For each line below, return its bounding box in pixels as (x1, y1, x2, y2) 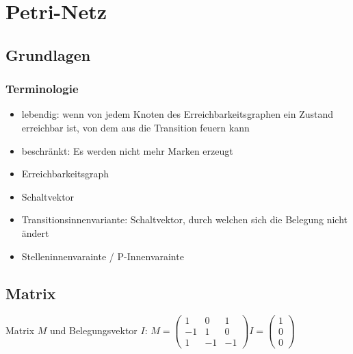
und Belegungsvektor (49, 323, 138, 337)
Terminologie (5, 80, 79, 97)
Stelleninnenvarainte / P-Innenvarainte (21, 249, 184, 263)
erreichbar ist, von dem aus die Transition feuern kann (21, 120, 250, 134)
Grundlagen (5, 44, 91, 65)
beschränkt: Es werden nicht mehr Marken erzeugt (21, 143, 233, 157)
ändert (21, 225, 49, 240)
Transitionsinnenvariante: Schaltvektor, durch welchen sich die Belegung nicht (21, 212, 348, 227)
